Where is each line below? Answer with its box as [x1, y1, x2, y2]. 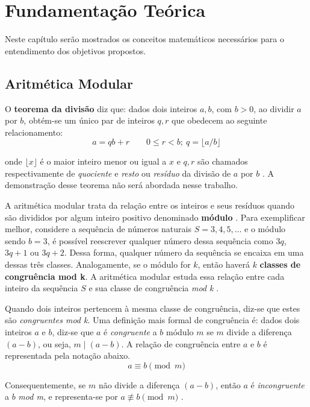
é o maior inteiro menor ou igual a [40, 155, 167, 168]
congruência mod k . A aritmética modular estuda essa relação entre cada [5, 270, 285, 282]
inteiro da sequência [5, 282, 78, 294]
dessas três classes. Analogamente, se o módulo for [5, 258, 191, 271]
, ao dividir [253, 102, 294, 115]
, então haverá [197, 258, 250, 271]
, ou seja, [38, 337, 71, 350]
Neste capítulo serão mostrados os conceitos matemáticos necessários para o [5, 33, 284, 45]
